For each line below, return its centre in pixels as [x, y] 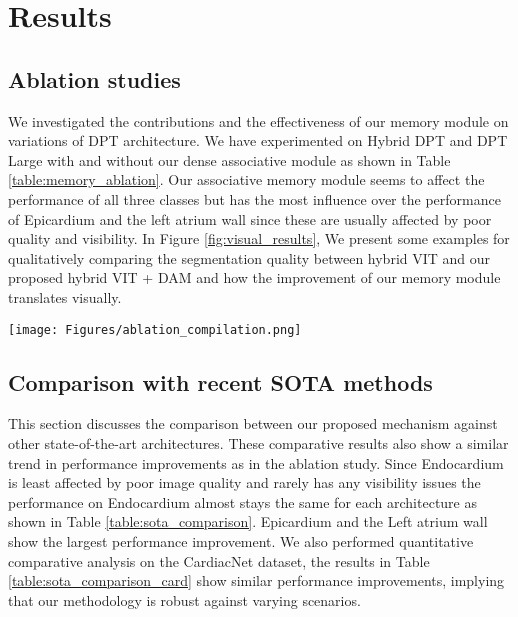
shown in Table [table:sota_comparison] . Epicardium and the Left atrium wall [248, 521]
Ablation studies [94, 78]
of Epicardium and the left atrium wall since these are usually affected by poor [250, 218]
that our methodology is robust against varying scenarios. [184, 599]
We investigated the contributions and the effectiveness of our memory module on [258, 120]
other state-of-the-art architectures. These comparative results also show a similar [258, 442]
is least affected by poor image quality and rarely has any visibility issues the [244, 482]
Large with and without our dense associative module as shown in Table [229, 159]
